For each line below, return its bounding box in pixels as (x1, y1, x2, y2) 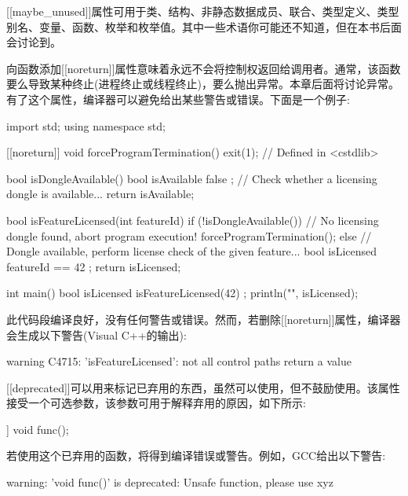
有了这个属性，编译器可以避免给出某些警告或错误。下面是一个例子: (6, 90, 350, 107)
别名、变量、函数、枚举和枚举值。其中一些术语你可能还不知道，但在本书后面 (6, 18, 402, 35)
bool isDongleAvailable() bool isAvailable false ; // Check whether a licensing (6, 170, 377, 186)
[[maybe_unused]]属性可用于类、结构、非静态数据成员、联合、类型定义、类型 (6, 3, 399, 19)
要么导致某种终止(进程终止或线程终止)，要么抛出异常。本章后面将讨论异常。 (6, 75, 399, 92)
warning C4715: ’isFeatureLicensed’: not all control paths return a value (6, 353, 352, 369)
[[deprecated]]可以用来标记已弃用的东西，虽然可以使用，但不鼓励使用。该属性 (6, 379, 400, 395)
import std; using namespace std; (6, 117, 166, 134)
